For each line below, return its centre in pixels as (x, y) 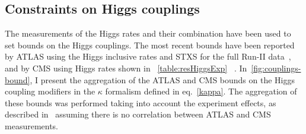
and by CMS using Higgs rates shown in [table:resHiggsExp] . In (126, 68)
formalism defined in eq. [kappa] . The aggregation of (201, 91)
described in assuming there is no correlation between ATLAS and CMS (138, 114)
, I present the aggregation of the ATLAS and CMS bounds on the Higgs (162, 79)
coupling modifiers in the (50, 91)
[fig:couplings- (276, 68)
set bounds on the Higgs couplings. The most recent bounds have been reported (150, 45)
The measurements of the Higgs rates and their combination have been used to (148, 33)
